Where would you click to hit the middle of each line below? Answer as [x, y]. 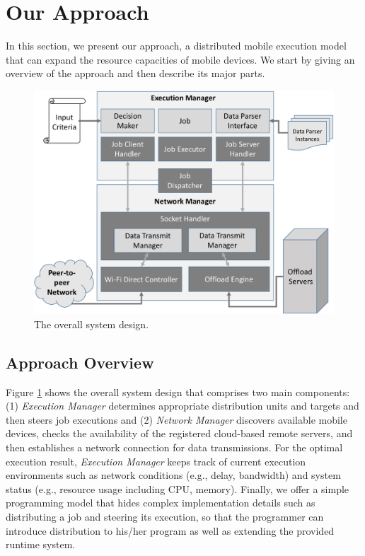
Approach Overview [80, 362]
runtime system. [41, 544]
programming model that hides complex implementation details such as [161, 503]
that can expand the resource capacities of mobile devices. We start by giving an [180, 59]
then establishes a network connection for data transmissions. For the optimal [174, 447]
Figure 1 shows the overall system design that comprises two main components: [178, 392]
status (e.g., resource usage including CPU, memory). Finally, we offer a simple [178, 488]
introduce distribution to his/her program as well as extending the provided [170, 530]
